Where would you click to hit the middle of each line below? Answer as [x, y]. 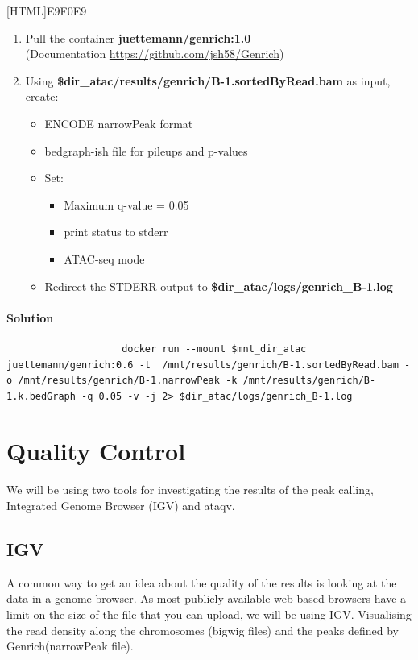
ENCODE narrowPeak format [119, 123]
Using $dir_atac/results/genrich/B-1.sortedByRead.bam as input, [208, 80]
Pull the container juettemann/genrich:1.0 [138, 37]
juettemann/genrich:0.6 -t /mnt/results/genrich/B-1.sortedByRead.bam [203, 365]
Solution [30, 317]
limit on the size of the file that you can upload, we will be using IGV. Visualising [209, 614]
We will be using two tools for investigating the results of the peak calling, [190, 490]
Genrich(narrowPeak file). [70, 646]
